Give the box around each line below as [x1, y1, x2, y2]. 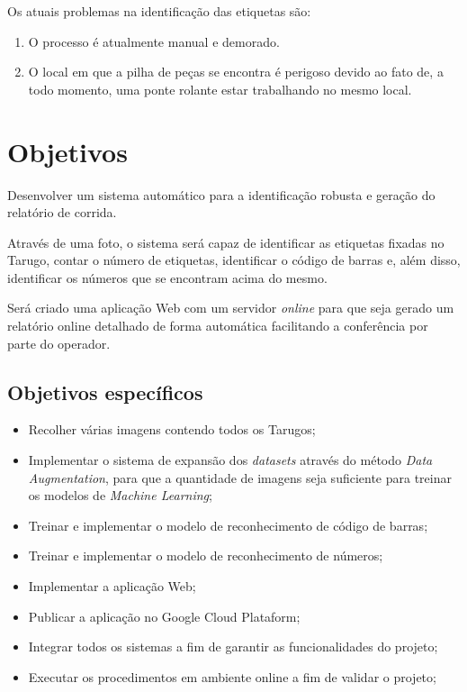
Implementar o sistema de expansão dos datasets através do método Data [28, 451, 433, 469]
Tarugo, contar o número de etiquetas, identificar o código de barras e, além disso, [7, 250, 461, 269]
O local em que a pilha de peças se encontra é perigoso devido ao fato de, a [28, 62, 444, 81]
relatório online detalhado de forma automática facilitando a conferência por [7, 316, 428, 335]
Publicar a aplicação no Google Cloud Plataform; [28, 606, 301, 625]
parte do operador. [7, 333, 111, 352]
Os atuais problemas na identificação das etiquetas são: [7, 2, 311, 20]
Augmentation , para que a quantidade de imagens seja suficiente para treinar [28, 468, 452, 487]
